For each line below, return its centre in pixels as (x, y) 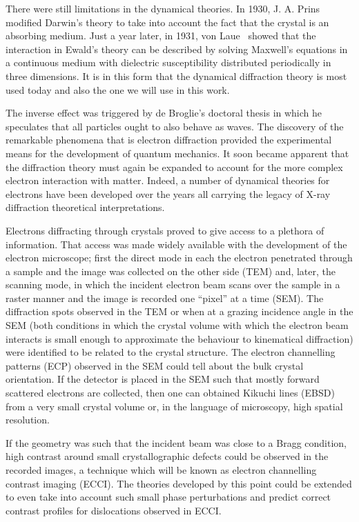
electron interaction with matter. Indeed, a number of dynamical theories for (168, 180)
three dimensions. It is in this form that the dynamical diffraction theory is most (176, 76)
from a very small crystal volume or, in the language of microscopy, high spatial (174, 406)
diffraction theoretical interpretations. (85, 207)
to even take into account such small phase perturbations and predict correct (168, 497)
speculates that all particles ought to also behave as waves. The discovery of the (175, 126)
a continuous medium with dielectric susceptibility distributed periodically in (168, 62)
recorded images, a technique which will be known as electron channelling (161, 470)
